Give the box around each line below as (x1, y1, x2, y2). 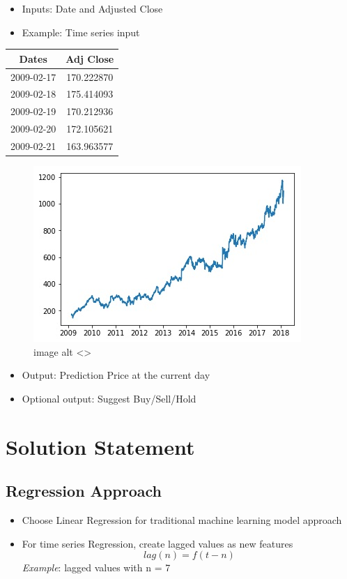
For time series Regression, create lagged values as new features (22, 536, 293, 550)
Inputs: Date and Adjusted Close (22, 1, 163, 15)
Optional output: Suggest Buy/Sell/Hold (22, 391, 196, 405)
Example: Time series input (22, 24, 140, 39)
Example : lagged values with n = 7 (22, 560, 171, 575)
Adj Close (65, 51, 114, 66)
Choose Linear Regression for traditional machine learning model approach (22, 512, 342, 527)
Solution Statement (6, 432, 195, 460)
